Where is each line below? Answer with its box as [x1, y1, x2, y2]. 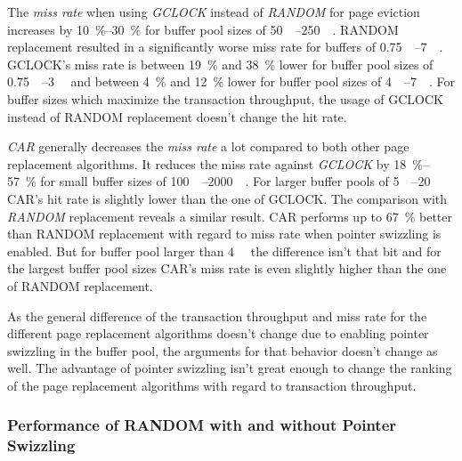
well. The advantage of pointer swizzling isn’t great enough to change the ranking [7, 359, 452, 377]
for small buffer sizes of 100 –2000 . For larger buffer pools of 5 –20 [40, 172, 431, 190]
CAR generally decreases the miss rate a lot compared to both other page [7, 137, 409, 156]
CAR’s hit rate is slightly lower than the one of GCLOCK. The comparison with [7, 189, 448, 207]
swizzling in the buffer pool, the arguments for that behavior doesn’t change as [7, 341, 438, 360]
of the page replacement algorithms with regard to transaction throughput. [7, 376, 417, 394]
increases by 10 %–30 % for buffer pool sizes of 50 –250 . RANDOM [7, 20, 399, 38]
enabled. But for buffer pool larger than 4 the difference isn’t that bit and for [7, 241, 442, 260]
